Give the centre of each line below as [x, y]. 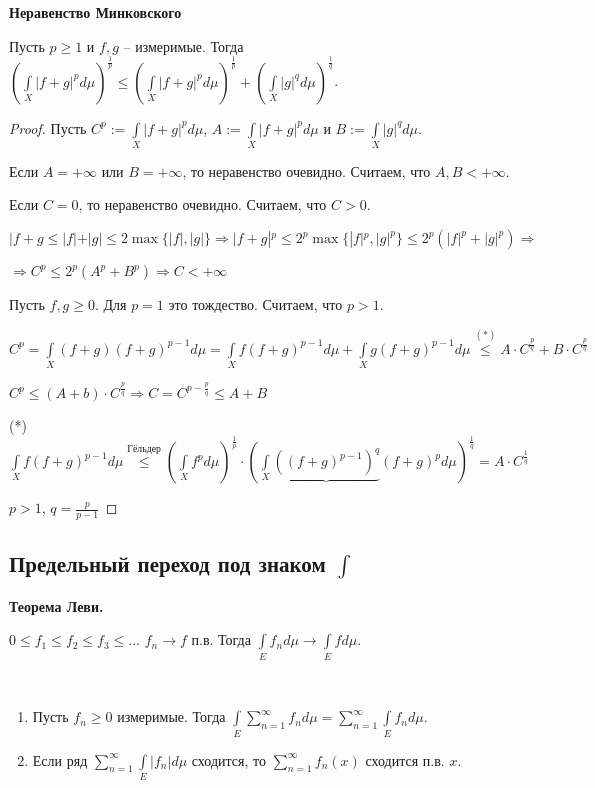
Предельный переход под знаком [167, 563]
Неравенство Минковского [95, 12]
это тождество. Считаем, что [255, 304]
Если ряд [60, 759]
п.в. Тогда [221, 639]
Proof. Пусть [48, 127]
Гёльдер [144, 449]
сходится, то [228, 759]
